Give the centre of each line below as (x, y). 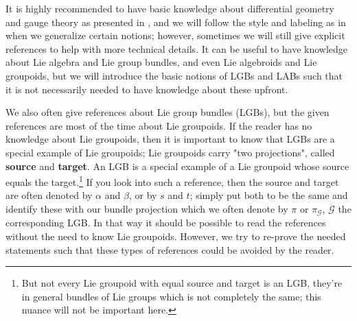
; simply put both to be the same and (269, 195)
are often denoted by (49, 195)
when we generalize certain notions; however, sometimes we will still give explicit (175, 35)
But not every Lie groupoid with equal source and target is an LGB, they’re (182, 283)
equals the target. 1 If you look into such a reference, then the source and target (172, 181)
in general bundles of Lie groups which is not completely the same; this (171, 296)
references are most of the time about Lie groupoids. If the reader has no (159, 125)
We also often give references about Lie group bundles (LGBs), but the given (168, 112)
